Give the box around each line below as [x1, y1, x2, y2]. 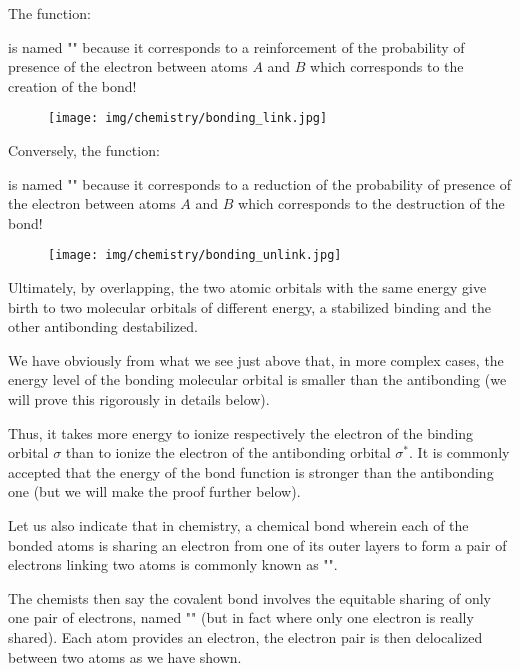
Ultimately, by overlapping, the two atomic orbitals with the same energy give [8, 277, 487, 298]
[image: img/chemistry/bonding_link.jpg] [48, 111, 328, 126]
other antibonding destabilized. [8, 316, 198, 337]
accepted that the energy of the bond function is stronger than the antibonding [8, 461, 494, 482]
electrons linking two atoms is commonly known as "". [8, 554, 338, 575]
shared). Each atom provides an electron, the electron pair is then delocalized [8, 626, 483, 647]
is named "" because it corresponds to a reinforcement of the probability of [8, 36, 465, 57]
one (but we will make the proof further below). [8, 481, 301, 502]
